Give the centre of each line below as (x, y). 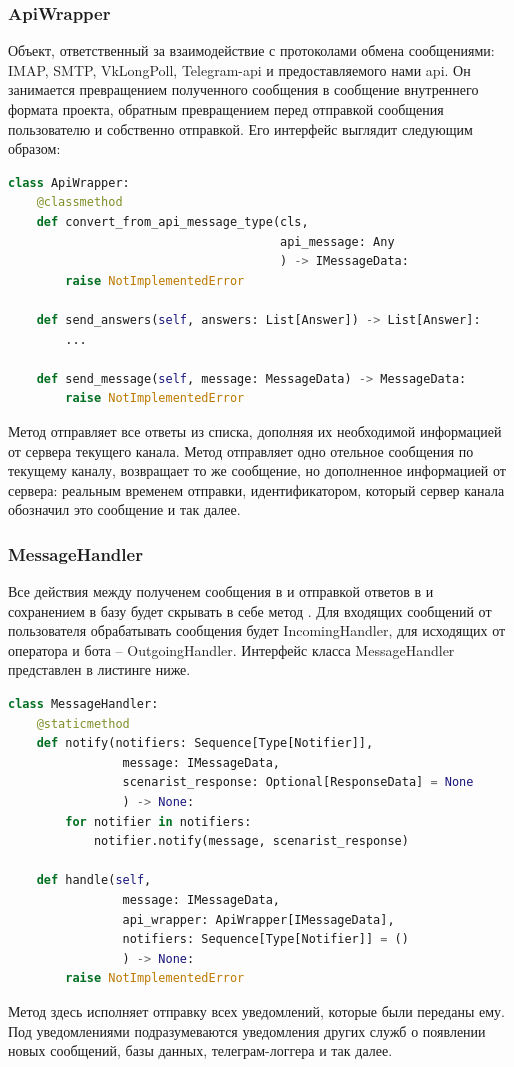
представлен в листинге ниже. (99, 669)
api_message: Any (337, 241)
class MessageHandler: (83, 704)
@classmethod (79, 202)
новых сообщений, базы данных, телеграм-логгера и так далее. (200, 1050)
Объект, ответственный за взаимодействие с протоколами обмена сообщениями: (251, 50)
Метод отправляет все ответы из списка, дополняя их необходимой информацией (255, 430)
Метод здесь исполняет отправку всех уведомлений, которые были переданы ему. (256, 1010)
